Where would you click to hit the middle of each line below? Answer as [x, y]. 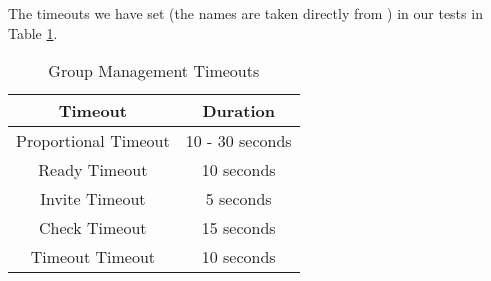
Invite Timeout [93, 199]
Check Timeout [93, 228]
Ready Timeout [93, 170]
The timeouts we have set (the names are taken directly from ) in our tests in [245, 13]
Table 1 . [33, 32]
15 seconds [238, 228]
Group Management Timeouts [154, 71]
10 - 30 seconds [238, 141]
